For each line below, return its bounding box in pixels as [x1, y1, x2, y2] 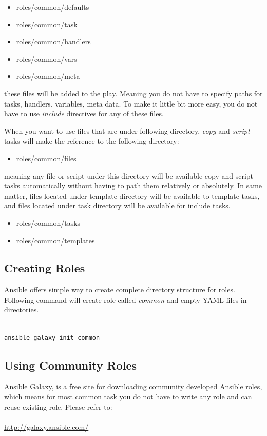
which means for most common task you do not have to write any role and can [4, 391, 252, 402]
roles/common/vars [16, 53, 77, 64]
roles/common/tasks [16, 217, 81, 228]
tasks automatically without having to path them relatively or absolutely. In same [4, 180, 262, 191]
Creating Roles [4, 260, 85, 276]
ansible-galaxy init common [4, 334, 100, 341]
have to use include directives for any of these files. [4, 108, 164, 119]
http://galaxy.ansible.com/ [4, 421, 89, 432]
